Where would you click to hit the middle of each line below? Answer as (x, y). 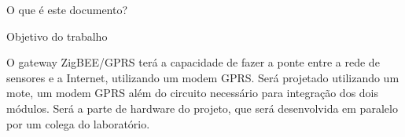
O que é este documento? (67, 9)
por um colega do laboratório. (78, 123)
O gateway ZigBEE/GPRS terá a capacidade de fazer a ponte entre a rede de (193, 62)
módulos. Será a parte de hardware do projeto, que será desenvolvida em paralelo (202, 108)
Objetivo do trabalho (57, 36)
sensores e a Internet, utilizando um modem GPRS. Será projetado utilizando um (203, 77)
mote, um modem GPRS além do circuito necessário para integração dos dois (193, 93)
